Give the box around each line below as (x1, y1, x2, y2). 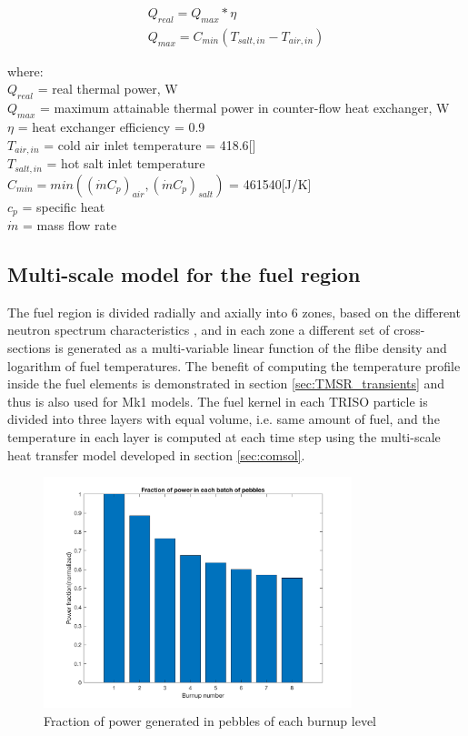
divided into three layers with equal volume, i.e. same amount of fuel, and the (7, 409, 440, 428)
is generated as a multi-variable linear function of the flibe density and (55, 338, 447, 357)
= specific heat (22, 197, 105, 216)
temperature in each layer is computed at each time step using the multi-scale (7, 427, 441, 446)
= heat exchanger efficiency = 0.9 (17, 117, 205, 136)
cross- (393, 320, 425, 339)
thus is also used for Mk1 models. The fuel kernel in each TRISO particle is (7, 391, 428, 410)
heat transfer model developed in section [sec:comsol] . (7, 445, 305, 464)
